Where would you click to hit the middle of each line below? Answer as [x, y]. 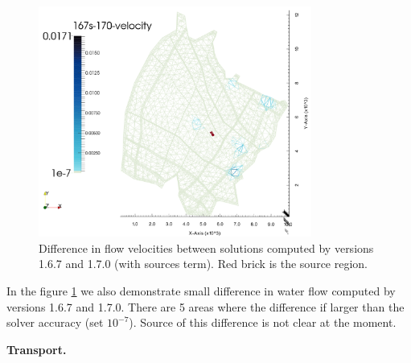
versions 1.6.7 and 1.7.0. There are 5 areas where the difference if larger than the [205, 306]
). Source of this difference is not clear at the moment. [263, 322]
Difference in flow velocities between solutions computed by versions [206, 248]
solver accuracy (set [55, 322]
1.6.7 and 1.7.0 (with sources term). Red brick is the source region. [203, 264]
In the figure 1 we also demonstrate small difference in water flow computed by [201, 290]
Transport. [37, 349]
